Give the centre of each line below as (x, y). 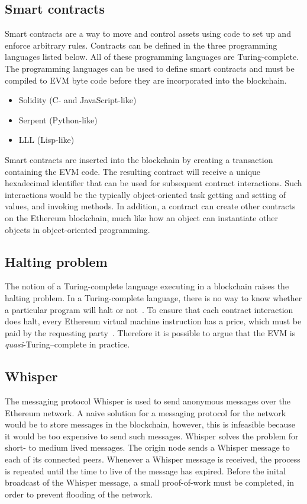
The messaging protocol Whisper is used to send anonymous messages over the (148, 401)
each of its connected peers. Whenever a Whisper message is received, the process (153, 459)
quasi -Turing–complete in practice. (67, 344)
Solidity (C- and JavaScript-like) (77, 100)
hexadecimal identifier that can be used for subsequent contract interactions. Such (153, 183)
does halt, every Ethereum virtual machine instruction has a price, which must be (153, 321)
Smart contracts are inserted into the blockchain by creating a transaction (139, 159)
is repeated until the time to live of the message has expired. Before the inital (146, 470)
